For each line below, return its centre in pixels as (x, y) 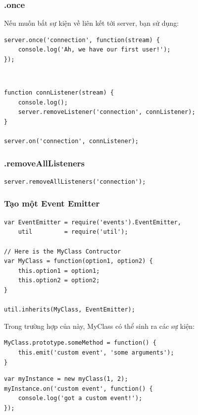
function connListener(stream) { (59, 93)
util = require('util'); (73, 232)
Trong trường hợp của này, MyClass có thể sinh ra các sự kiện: (99, 326)
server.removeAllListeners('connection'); (75, 182)
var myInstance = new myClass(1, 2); (66, 379)
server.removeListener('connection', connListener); (107, 112)
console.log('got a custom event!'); (80, 398)
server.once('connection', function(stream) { (82, 40)
